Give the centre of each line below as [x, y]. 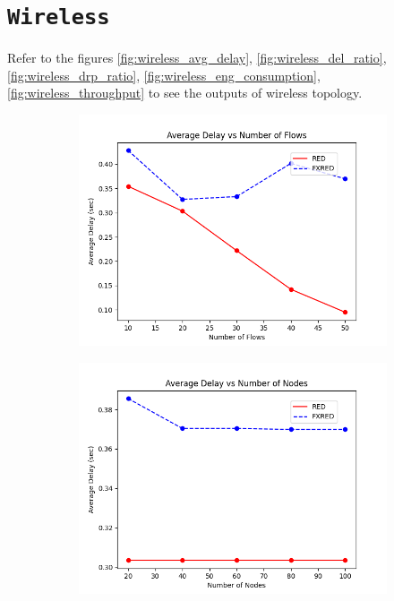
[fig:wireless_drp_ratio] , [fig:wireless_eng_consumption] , [164, 75]
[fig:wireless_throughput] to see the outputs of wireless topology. [185, 93]
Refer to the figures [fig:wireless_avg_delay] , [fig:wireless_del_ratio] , [197, 58]
